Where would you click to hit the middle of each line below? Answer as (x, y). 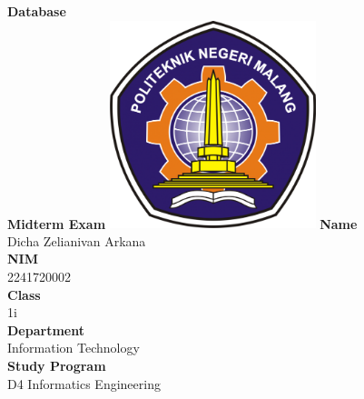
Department (46, 329)
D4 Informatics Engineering (84, 383)
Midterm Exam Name (182, 223)
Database (37, 11)
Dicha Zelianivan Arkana (77, 240)
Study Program (57, 365)
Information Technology (74, 348)
